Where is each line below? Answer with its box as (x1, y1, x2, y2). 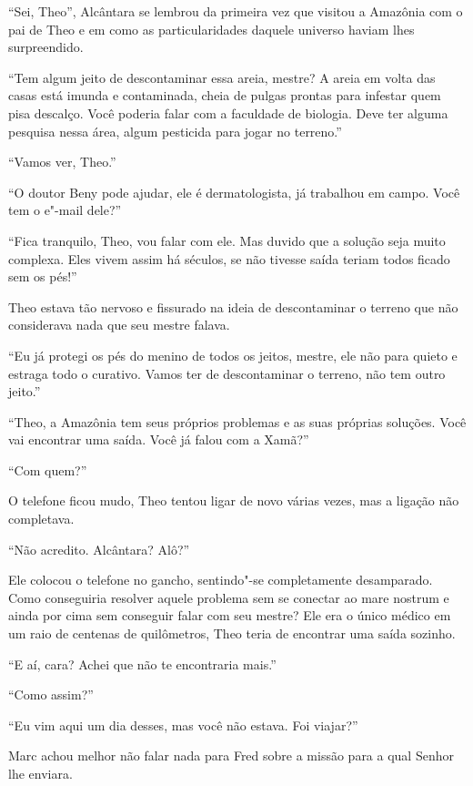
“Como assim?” (8, 685, 94, 704)
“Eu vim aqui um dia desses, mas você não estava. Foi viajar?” (8, 715, 358, 734)
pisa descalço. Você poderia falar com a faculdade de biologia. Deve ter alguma (8, 103, 448, 122)
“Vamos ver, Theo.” (8, 152, 116, 171)
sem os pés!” (8, 267, 77, 286)
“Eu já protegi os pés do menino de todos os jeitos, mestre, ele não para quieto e (8, 345, 458, 364)
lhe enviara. (8, 764, 73, 782)
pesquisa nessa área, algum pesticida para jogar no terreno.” (8, 121, 342, 140)
